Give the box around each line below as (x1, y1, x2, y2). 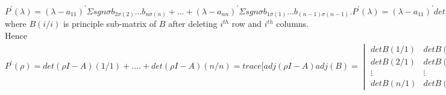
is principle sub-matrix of (63, 17, 157, 30)
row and (231, 17, 262, 30)
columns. (276, 17, 309, 30)
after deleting (168, 17, 218, 30)
